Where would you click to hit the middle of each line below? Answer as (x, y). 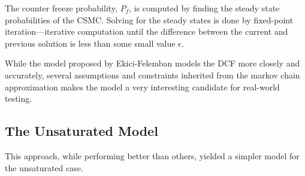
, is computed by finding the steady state (204, 8)
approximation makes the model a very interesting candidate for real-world (142, 87)
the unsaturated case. (44, 167)
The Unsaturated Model (81, 131)
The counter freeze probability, (61, 8)
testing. (19, 98)
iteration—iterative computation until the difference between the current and (147, 31)
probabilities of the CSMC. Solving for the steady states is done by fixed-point (149, 19)
